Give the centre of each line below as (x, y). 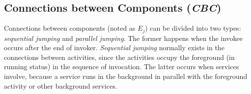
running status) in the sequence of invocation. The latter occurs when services (122, 66)
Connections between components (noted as (70, 28)
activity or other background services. (61, 85)
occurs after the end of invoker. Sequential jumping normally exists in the (114, 47)
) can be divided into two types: (193, 28)
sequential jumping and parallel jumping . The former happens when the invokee (124, 38)
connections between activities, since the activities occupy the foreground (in (119, 57)
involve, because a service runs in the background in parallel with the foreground (126, 76)
